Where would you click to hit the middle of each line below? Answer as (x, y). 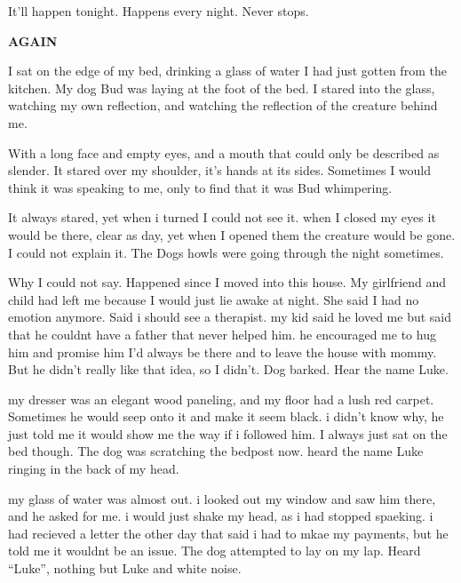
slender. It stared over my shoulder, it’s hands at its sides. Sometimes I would (220, 170)
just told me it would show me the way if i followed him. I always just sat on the (228, 433)
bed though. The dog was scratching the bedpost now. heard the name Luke (216, 451)
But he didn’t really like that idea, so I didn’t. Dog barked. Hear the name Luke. (228, 369)
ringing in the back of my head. (94, 469)
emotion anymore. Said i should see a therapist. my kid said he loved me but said (230, 317)
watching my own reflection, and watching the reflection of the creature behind (223, 105)
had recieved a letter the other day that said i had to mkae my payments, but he (228, 533)
